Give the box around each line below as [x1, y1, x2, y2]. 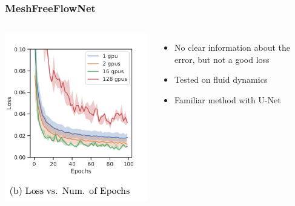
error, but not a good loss [174, 53, 270, 65]
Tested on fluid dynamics [174, 73, 268, 86]
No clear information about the [174, 41, 291, 54]
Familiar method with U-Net [174, 94, 281, 106]
